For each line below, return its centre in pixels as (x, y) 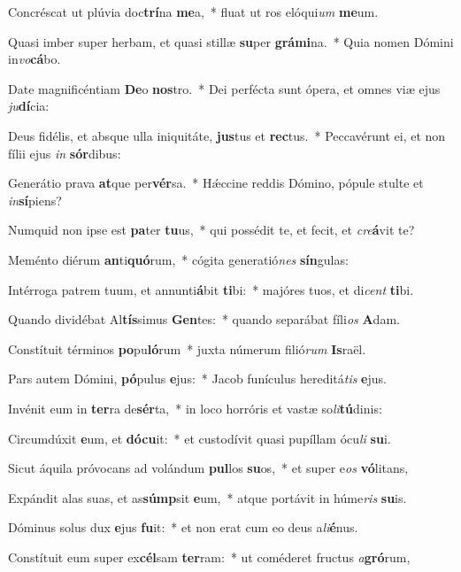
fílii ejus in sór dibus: (65, 153)
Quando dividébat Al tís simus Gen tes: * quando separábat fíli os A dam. (204, 319)
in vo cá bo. (35, 59)
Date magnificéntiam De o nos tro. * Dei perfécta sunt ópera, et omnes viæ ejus (224, 88)
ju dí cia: (29, 106)
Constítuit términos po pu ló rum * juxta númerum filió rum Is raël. (187, 348)
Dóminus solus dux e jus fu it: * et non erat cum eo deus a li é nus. (183, 527)
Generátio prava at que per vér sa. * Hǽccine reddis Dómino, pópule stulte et (216, 183)
